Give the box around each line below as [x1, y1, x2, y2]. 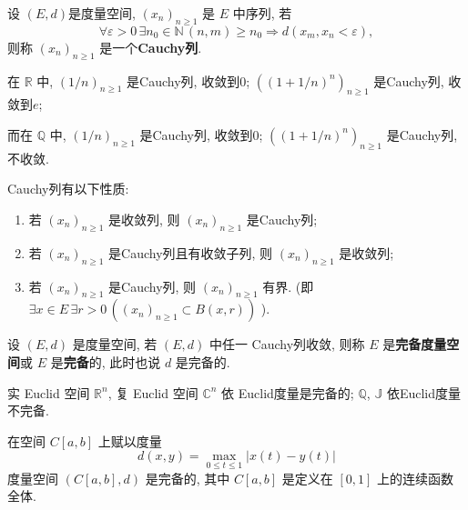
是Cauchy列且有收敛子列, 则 [108, 243, 273, 262]
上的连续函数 [377, 468, 454, 487]
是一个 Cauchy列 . [99, 37, 202, 56]
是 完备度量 [382, 335, 447, 354]
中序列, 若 [232, 4, 292, 22]
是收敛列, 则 [108, 209, 180, 228]
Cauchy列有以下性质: [7, 179, 129, 198]
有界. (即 [262, 276, 314, 295]
